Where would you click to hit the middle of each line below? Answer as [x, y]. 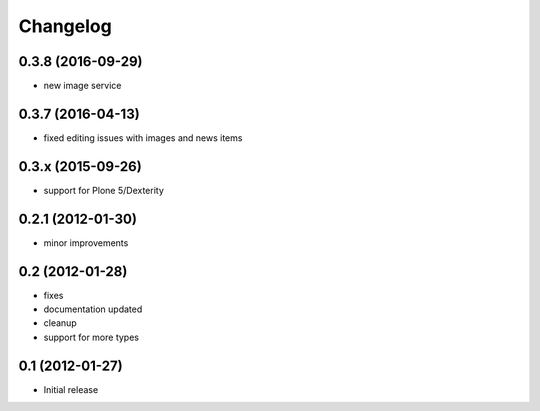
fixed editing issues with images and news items [143, 137]
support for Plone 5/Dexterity [104, 190]
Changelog [65, 26]
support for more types [91, 337]
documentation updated [93, 309]
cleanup [60, 323]
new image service [82, 86]
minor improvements [86, 242]
